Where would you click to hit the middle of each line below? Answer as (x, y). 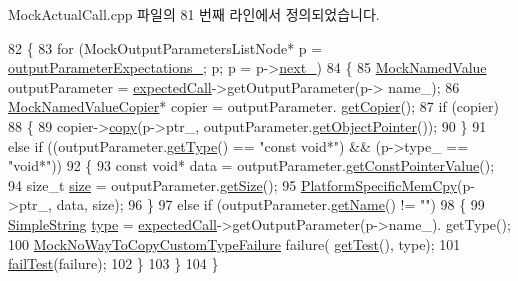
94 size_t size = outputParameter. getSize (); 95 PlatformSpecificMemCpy (233, 184)
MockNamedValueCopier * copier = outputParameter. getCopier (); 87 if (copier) (253, 106)
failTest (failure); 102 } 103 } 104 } (113, 263)
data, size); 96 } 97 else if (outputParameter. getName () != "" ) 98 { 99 (270, 204)
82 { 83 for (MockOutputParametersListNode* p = (165, 47)
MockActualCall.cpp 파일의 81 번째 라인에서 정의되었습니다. (194, 14)
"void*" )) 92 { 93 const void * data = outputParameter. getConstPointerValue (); (251, 165)
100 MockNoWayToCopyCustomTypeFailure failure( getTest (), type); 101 (234, 243)
